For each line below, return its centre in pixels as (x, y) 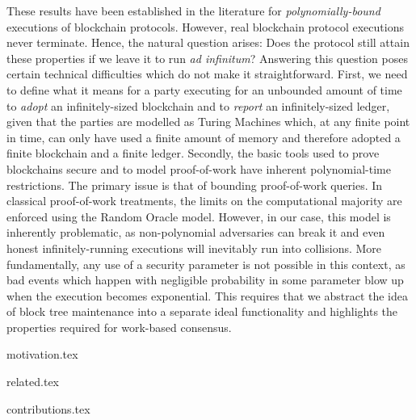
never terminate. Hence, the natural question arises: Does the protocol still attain (208, 42)
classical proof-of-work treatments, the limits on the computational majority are (204, 201)
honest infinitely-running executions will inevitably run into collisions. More (194, 248)
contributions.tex (48, 408)
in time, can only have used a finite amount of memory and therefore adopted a (204, 137)
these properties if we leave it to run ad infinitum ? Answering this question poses (207, 58)
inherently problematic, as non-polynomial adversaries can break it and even (196, 232)
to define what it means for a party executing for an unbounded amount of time (204, 89)
